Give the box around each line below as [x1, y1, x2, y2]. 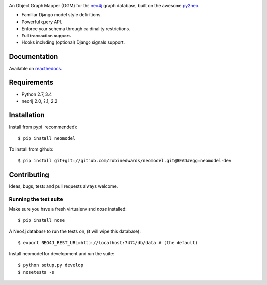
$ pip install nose [18, 217, 65, 223]
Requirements [9, 78, 54, 86]
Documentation [9, 52, 58, 61]
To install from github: [9, 146, 54, 152]
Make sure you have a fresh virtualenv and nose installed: [9, 206, 127, 212]
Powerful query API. [21, 19, 63, 25]
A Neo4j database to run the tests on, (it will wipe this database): [9, 228, 141, 234]
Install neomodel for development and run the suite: [9, 250, 115, 256]
